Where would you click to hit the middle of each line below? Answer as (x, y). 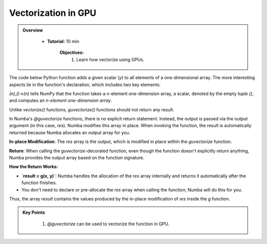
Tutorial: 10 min (63, 41)
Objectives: (72, 52)
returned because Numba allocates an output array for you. (70, 132)
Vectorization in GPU (53, 13)
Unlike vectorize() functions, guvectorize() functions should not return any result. (92, 109)
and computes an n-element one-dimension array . (61, 100)
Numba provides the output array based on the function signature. (77, 158)
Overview (33, 30)
